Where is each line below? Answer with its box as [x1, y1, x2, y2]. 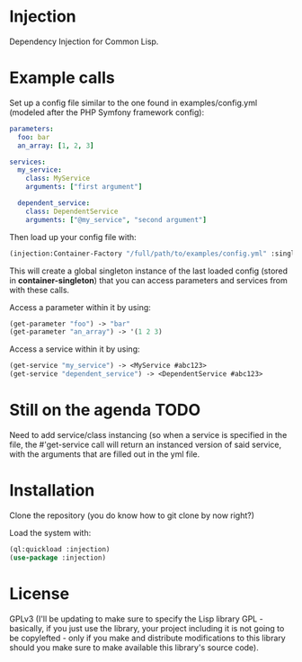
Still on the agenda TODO [9, 400, 201, 420]
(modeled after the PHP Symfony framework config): [9, 106, 205, 118]
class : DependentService [25, 207, 119, 216]
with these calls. [9, 284, 70, 295]
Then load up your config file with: [9, 231, 137, 242]
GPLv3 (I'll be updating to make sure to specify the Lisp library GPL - [9, 613, 263, 624]
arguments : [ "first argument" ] [25, 183, 143, 192]
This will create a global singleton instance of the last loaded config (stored [9, 265, 289, 276]
